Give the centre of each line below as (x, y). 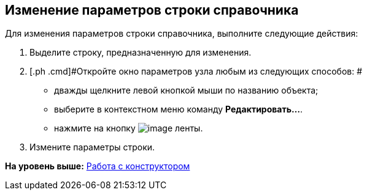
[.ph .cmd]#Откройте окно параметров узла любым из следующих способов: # (196, 72)
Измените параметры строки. (92, 147)
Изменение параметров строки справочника (152, 10)
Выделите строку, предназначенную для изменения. (141, 53)
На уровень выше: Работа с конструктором (98, 166)
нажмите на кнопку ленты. (129, 128)
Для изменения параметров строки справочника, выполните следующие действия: (182, 34)
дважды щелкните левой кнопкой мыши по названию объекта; (186, 90)
